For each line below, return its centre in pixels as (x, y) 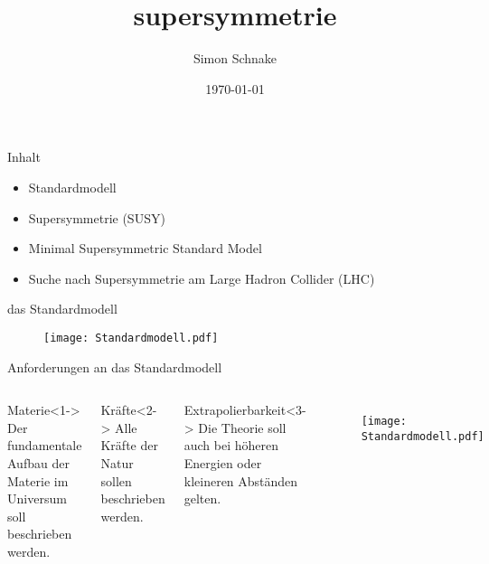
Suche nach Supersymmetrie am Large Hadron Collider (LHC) (202, 278)
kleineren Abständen (241, 480)
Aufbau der (38, 462)
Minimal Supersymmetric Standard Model (145, 248)
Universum (37, 498)
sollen (116, 480)
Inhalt (24, 157)
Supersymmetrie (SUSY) (97, 217)
